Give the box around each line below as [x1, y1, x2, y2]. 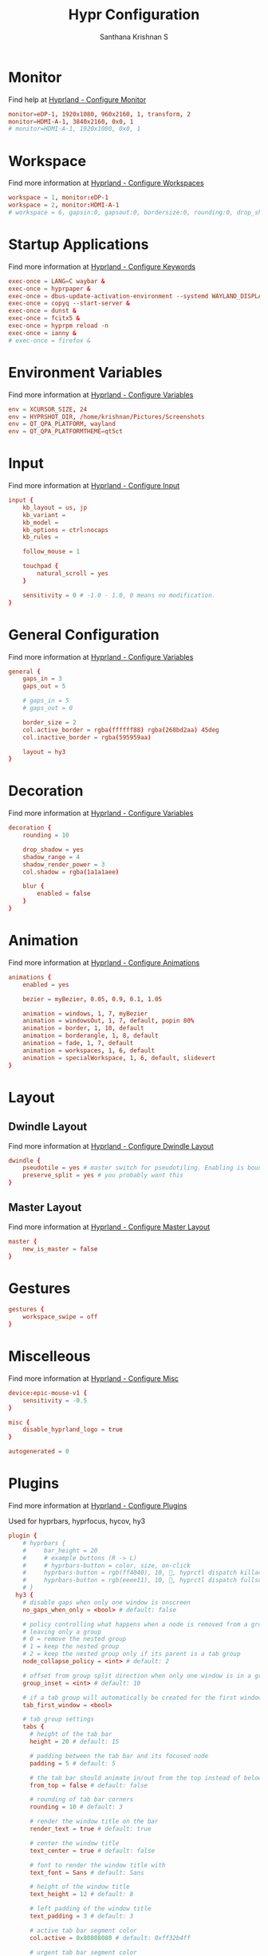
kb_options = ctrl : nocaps [22, 526, 109, 534]
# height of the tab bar [29, 1730, 112, 1738]
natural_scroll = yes [37, 570, 109, 578]
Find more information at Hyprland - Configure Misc [8, 1374, 179, 1383]
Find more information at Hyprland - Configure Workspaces [8, 178, 205, 188]
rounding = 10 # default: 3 [29, 1803, 124, 1812]
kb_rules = [22, 533, 59, 542]
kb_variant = [22, 511, 66, 519]
